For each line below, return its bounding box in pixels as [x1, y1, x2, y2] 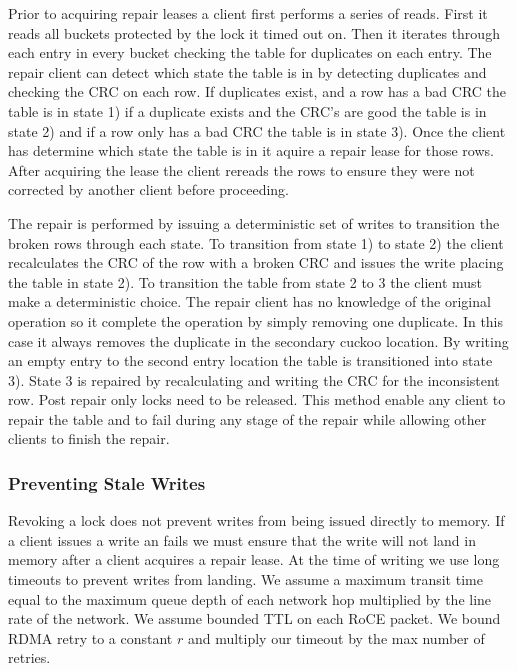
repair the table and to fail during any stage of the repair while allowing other [8, 408, 487, 429]
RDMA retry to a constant [8, 627, 173, 648]
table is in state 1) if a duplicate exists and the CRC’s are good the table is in [8, 100, 487, 121]
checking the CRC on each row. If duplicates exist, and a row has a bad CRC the [8, 81, 507, 102]
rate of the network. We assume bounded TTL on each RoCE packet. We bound [8, 608, 501, 629]
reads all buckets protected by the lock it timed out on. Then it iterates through [8, 22, 500, 43]
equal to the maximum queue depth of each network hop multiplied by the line [8, 588, 492, 609]
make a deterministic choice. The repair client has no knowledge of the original [8, 291, 491, 312]
